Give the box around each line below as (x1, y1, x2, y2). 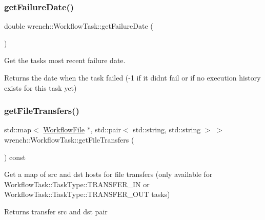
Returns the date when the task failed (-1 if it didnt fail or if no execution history (4, 72, 261, 83)
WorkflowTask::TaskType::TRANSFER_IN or (4, 178, 150, 189)
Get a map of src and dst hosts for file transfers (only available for (4, 169, 213, 179)
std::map (4, 124, 31, 135)
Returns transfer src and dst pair (4, 206, 108, 216)
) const (4, 151, 26, 162)
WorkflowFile (43, 124, 85, 135)
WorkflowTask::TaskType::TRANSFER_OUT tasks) (4, 189, 170, 199)
